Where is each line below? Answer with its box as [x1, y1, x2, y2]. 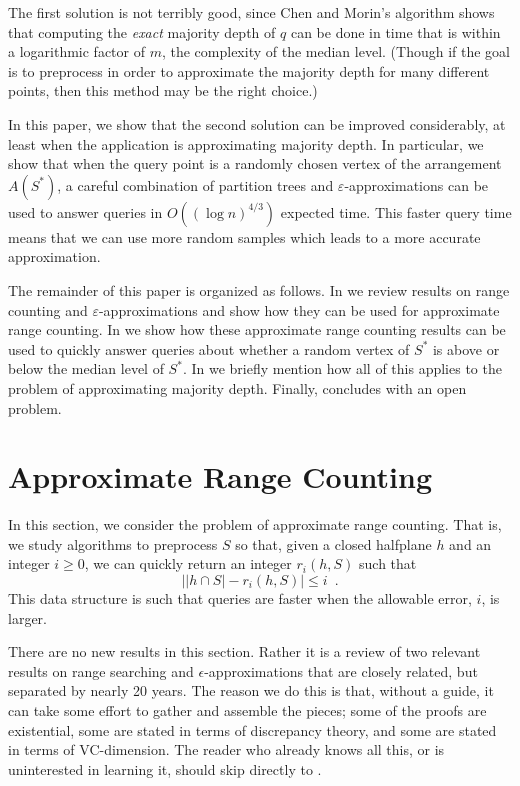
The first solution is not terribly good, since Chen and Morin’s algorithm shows [8, 2, 495, 22]
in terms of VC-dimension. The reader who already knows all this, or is [8, 739, 445, 760]
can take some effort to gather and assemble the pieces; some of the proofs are [8, 699, 487, 720]
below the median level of [8, 358, 164, 379]
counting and [8, 299, 88, 320]
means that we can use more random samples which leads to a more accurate [8, 226, 481, 247]
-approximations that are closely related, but [204, 660, 478, 681]
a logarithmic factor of [8, 41, 145, 62]
